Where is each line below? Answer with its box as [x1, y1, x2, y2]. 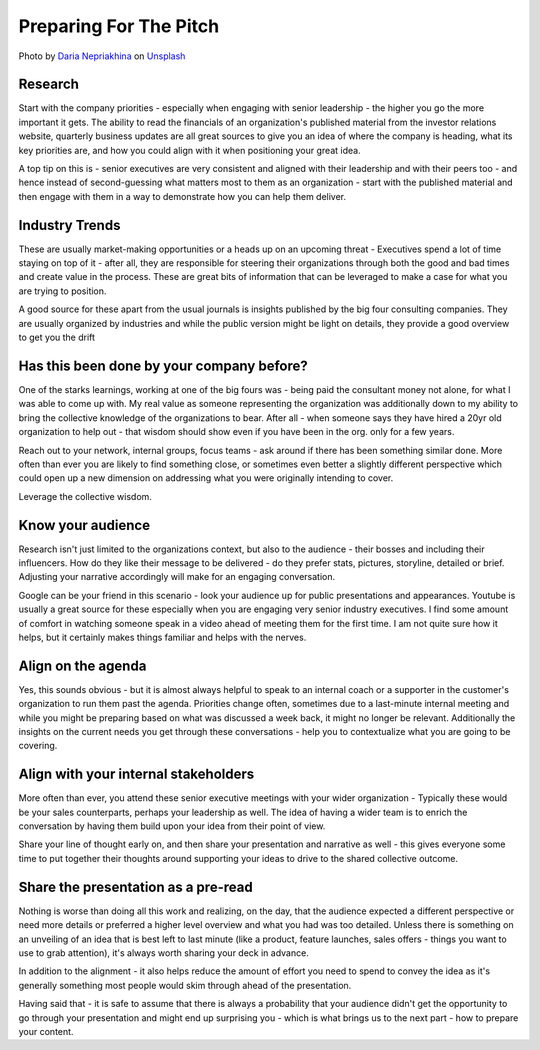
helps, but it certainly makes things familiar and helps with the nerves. [18, 631, 307, 643]
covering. [18, 740, 58, 752]
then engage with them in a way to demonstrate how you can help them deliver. [18, 190, 347, 202]
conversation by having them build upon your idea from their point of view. [18, 820, 326, 832]
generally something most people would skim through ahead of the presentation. [18, 979, 352, 991]
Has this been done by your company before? [18, 357, 309, 374]
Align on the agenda [18, 657, 147, 674]
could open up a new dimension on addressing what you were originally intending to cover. [18, 472, 394, 484]
